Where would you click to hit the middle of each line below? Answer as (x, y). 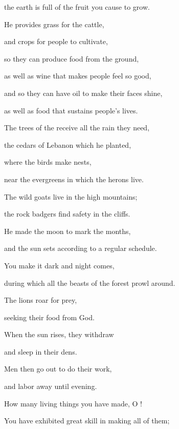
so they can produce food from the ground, (72, 58)
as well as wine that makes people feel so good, (78, 76)
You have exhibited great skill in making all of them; (87, 421)
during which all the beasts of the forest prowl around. (90, 282)
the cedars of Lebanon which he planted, (68, 144)
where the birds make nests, (48, 162)
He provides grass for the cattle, (54, 24)
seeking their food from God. (49, 317)
